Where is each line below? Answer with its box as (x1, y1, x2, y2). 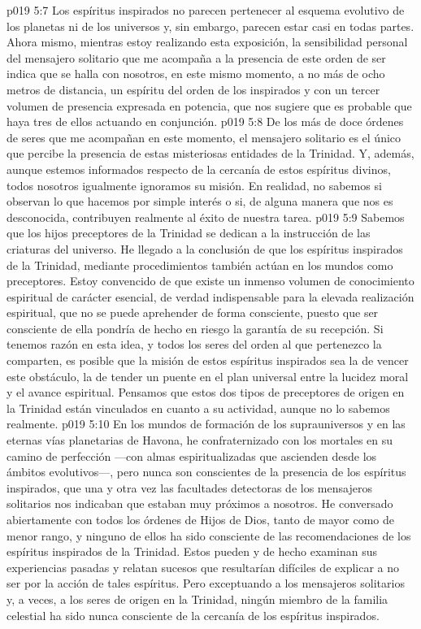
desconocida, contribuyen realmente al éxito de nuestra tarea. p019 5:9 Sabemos (7, 208, 405, 225)
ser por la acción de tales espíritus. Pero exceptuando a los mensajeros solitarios (7, 575, 405, 592)
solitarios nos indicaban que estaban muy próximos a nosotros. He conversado (7, 495, 393, 512)
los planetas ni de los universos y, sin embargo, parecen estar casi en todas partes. (7, 17, 414, 34)
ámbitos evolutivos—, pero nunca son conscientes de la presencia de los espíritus (7, 463, 406, 480)
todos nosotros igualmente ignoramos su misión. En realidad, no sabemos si (7, 176, 382, 193)
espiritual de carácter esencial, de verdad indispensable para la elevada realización (7, 288, 414, 305)
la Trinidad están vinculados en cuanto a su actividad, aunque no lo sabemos (7, 399, 390, 416)
